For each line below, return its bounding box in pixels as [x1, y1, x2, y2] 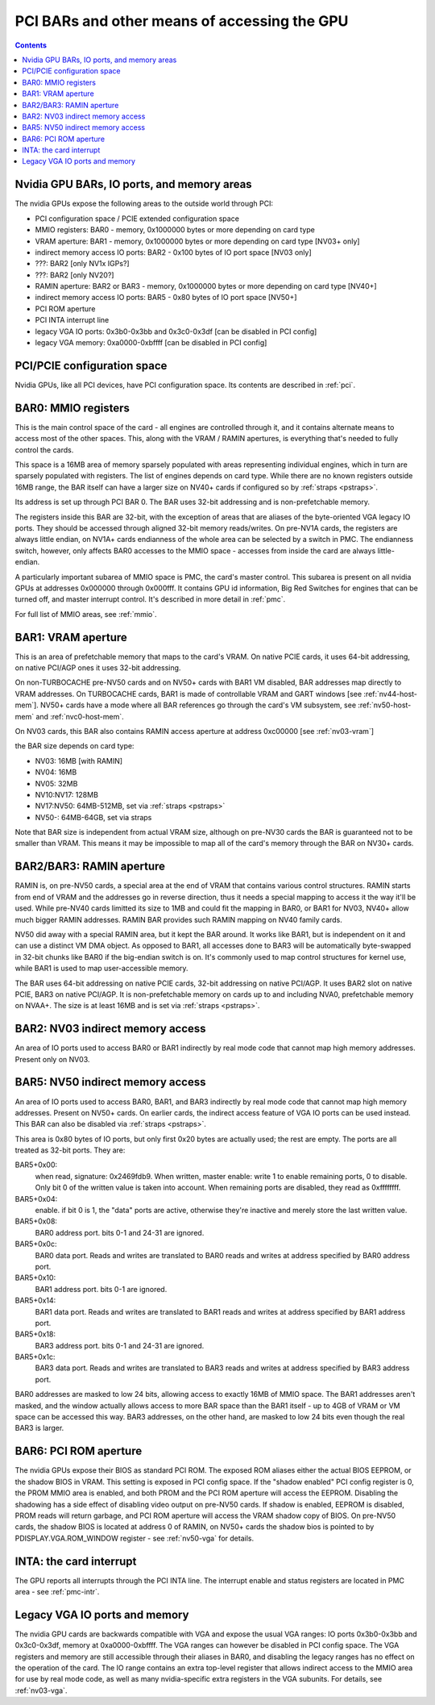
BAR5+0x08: [14, 1216, 58, 1226]
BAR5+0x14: [14, 1295, 56, 1306]
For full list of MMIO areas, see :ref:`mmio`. [14, 609, 157, 619]
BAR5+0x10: [14, 1273, 56, 1282]
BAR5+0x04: [14, 1194, 58, 1203]
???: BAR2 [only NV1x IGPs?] [35, 259, 130, 269]
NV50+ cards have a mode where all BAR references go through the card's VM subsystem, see [40, 700, 357, 710]
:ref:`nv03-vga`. [14, 1686, 68, 1695]
